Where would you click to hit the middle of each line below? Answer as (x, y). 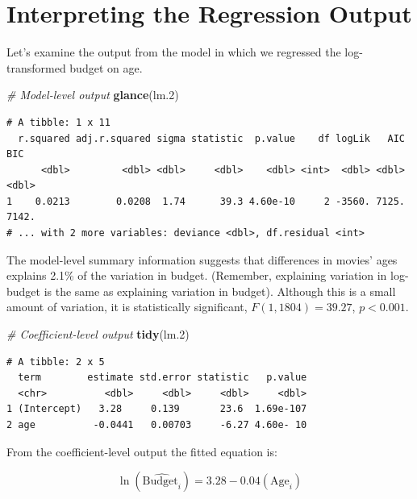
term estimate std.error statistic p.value (163, 378)
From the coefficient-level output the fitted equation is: (142, 451)
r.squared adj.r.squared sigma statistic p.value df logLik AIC (211, 138)
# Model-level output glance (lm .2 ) (93, 95)
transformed (36, 67)
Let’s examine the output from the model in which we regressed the (174, 52)
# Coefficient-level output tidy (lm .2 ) (98, 334)
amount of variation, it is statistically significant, (127, 307)
